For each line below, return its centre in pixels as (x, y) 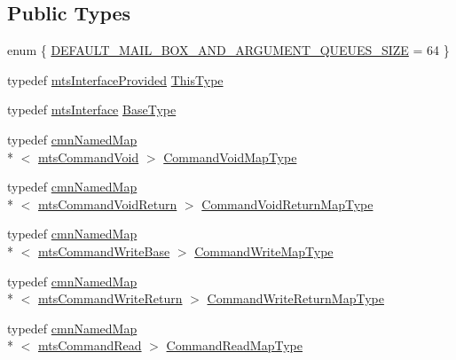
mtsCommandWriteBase (104, 250)
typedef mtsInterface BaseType (92, 110)
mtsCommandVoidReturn (108, 203)
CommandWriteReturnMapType (295, 298)
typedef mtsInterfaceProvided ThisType (115, 79)
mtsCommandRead (90, 345)
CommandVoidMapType (230, 157)
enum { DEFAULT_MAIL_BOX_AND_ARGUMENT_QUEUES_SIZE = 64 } (228, 50)
